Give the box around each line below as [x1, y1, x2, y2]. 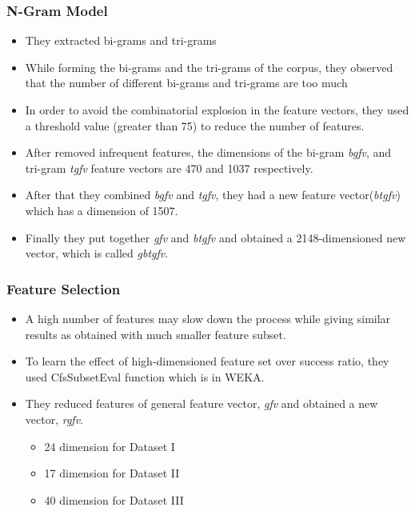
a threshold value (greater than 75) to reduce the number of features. [25, 117, 365, 134]
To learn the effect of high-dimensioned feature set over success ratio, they [25, 353, 389, 369]
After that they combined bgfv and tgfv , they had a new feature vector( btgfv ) [25, 186, 401, 203]
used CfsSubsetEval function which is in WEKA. [25, 368, 265, 385]
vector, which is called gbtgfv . [25, 245, 169, 261]
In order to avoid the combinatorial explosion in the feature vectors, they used [25, 102, 409, 118]
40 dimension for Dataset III [44, 491, 184, 508]
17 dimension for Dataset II [44, 465, 180, 481]
